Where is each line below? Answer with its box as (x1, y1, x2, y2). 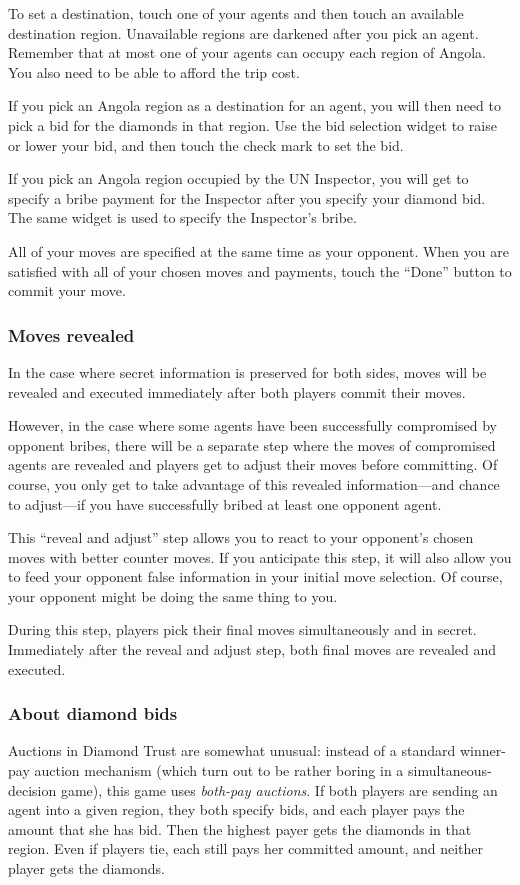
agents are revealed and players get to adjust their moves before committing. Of (8, 454, 498, 475)
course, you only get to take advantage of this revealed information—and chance (8, 473, 500, 494)
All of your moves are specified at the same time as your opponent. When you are (8, 240, 509, 261)
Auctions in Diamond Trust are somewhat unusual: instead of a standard (8, 740, 456, 761)
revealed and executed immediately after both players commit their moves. (8, 381, 466, 402)
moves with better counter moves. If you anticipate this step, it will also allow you (8, 546, 512, 567)
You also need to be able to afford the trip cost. (8, 61, 300, 82)
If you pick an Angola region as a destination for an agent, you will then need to (8, 95, 501, 116)
